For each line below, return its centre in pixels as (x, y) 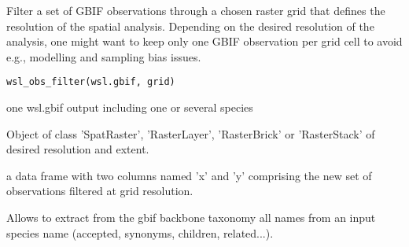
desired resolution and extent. (78, 149)
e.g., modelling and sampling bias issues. (104, 56)
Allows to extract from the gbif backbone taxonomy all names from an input (191, 217)
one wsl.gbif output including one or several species (130, 107)
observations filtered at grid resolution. (100, 191)
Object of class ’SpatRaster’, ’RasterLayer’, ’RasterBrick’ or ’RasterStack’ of (191, 133)
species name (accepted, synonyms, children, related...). (140, 232)
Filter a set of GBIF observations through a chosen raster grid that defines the (196, 10)
